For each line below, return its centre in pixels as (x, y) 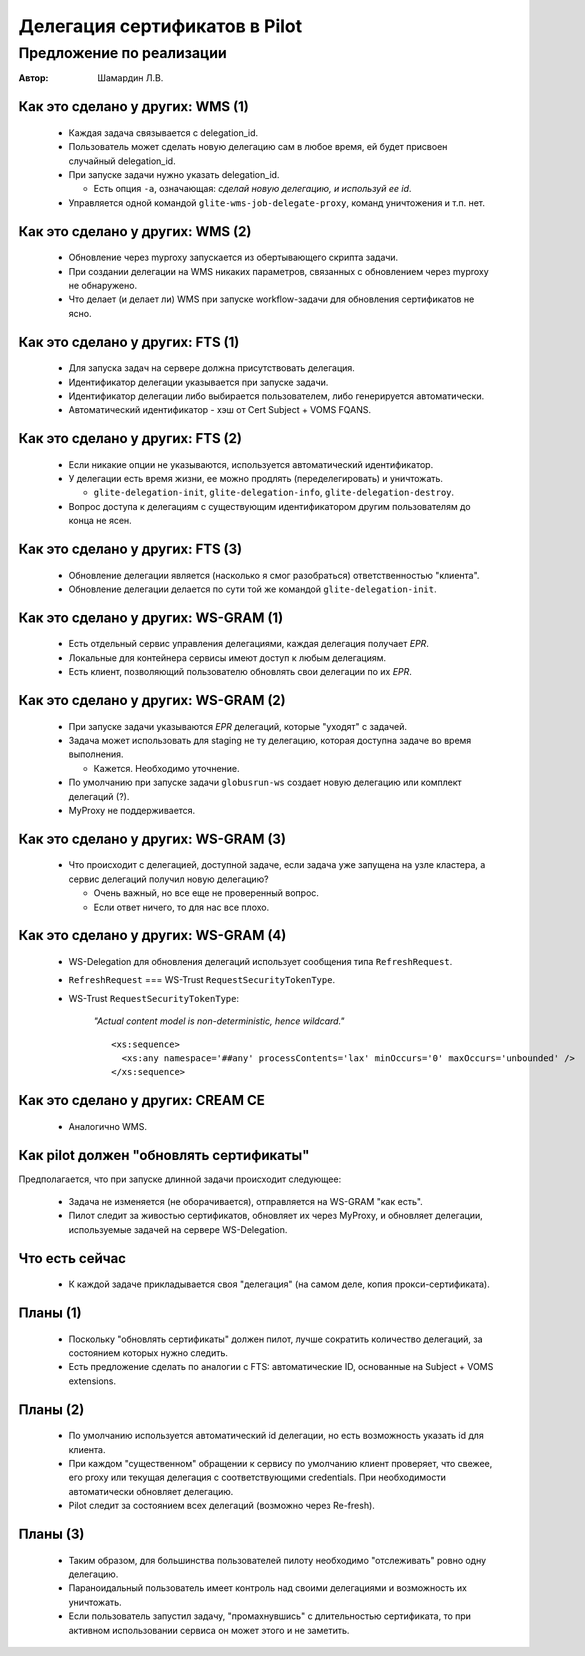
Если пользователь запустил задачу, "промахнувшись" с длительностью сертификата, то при (270, 1616)
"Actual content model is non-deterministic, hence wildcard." (219, 1021)
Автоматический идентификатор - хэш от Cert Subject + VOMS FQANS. (220, 410)
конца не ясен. (100, 521)
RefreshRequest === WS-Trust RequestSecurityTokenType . (201, 980)
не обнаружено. (103, 285)
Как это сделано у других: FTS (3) (130, 549)
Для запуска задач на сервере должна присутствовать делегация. (211, 368)
